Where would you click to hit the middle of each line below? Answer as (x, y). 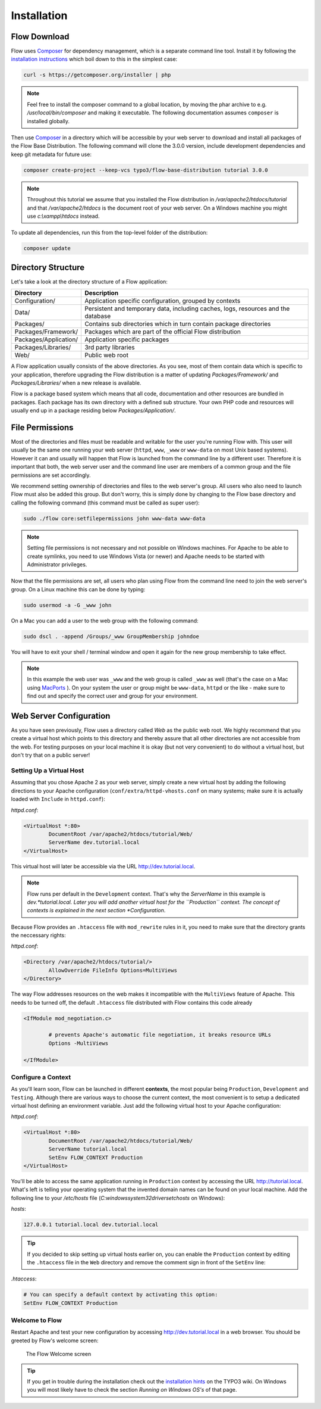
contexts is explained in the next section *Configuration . (96, 911)
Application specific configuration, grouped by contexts (162, 301)
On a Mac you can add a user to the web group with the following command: (105, 621)
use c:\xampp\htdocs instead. (63, 216)
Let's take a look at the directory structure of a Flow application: (89, 281)
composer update (47, 248)
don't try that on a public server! (51, 755)
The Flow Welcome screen (59, 1354)
